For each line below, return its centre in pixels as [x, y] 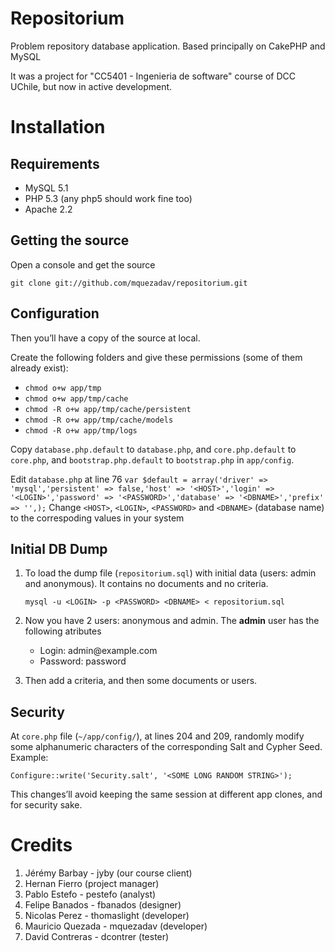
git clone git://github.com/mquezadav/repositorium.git [129, 283]
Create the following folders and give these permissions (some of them [156, 357]
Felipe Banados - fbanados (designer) [103, 905]
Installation [58, 127]
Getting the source [70, 240]
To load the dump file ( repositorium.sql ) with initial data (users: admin [170, 573]
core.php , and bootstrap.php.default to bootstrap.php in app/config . [152, 459]
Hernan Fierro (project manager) [92, 884]
